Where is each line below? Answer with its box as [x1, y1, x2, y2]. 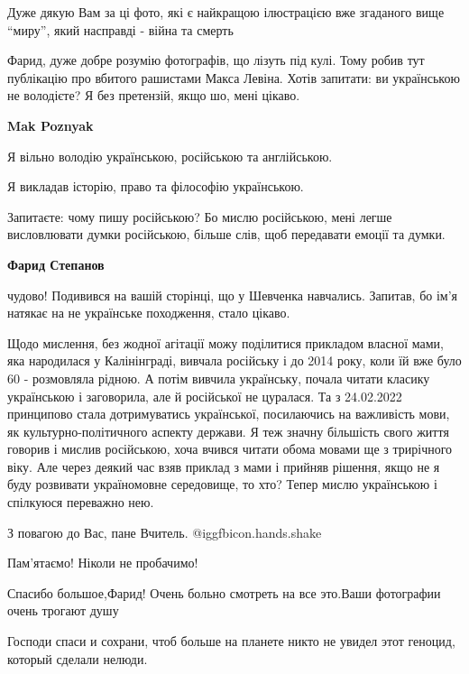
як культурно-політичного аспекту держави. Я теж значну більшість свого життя [7, 421, 449, 440]
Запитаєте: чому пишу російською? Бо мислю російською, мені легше [7, 207, 392, 226]
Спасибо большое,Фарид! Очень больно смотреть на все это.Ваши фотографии [7, 583, 441, 602]
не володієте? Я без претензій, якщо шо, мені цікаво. [7, 86, 300, 105]
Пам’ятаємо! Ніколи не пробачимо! [7, 553, 198, 572]
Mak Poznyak [7, 115, 94, 134]
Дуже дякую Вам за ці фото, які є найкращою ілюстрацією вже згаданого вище [7, 3, 445, 21]
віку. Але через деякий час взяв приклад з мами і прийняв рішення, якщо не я [7, 457, 440, 475]
